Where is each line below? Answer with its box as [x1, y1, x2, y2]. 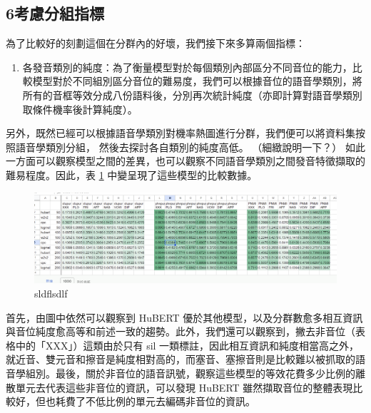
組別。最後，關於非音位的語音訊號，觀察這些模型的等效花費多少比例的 [25, 366, 355, 381]
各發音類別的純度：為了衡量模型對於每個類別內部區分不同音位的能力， [22, 59, 352, 74]
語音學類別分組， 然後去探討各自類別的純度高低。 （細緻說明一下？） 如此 [15, 139, 365, 154]
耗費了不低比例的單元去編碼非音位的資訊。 [55, 394, 255, 409]
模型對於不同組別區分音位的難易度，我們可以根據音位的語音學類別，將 [32, 73, 362, 88]
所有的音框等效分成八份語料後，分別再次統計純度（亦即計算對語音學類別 [22, 87, 362, 102]
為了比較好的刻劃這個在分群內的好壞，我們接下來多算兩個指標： [6, 36, 305, 51]
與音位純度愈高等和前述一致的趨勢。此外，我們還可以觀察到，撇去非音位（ [6, 324, 355, 339]
